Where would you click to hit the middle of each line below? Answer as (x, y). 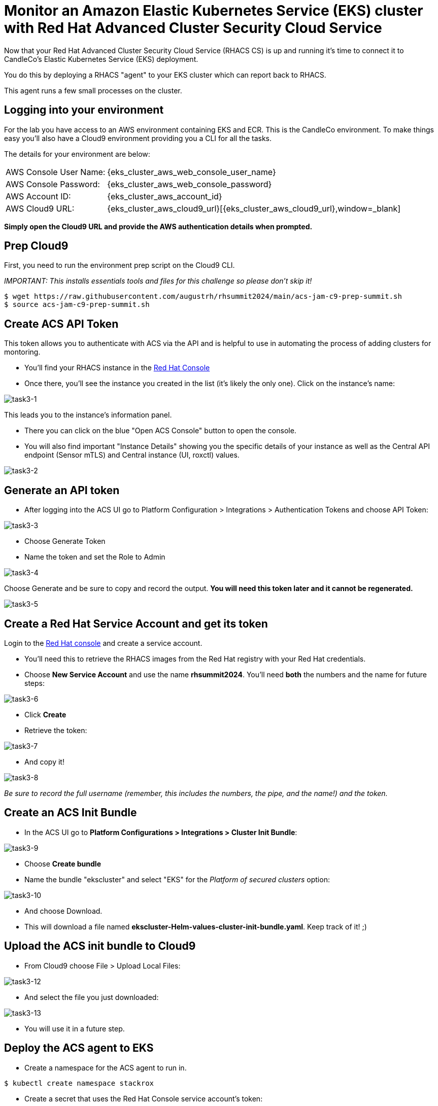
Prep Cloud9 (36, 246)
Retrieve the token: (56, 730)
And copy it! (44, 762)
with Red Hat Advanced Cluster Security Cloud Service (193, 28)
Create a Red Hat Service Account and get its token (136, 624)
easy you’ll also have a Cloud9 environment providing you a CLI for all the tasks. (138, 138)
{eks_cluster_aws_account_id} (165, 196)
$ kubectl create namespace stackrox (79, 1083)
